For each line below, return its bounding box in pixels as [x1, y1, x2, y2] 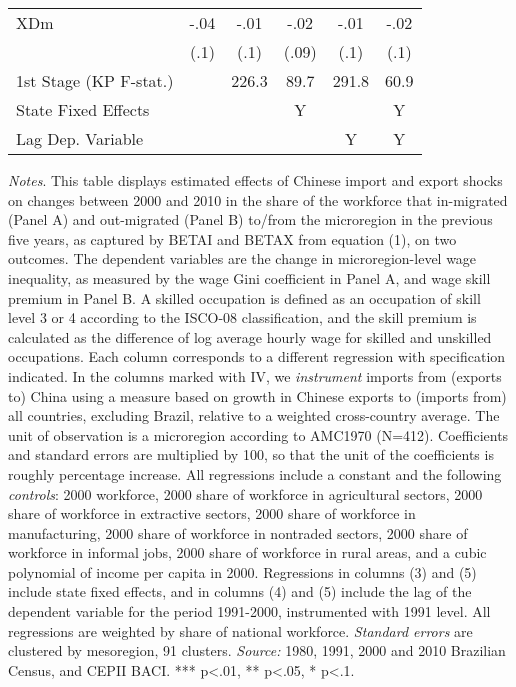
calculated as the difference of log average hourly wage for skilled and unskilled [8, 326, 492, 347]
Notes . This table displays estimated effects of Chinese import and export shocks [8, 170, 503, 190]
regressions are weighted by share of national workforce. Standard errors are [8, 620, 473, 641]
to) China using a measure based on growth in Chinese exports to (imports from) [8, 385, 507, 406]
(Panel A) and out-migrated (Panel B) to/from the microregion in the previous [8, 209, 493, 230]
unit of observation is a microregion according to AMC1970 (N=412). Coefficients [8, 424, 509, 445]
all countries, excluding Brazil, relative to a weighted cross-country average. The [8, 405, 500, 426]
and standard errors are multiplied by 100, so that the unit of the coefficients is [8, 444, 494, 465]
